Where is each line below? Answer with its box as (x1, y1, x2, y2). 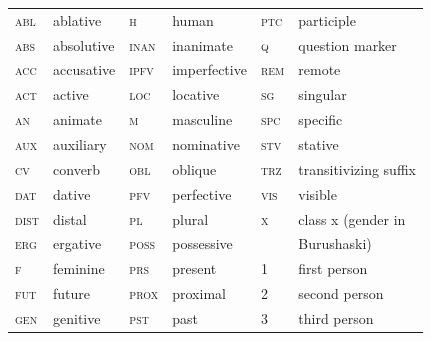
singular (298, 84, 347, 105)
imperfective (172, 59, 247, 80)
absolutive (53, 34, 115, 55)
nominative (172, 133, 240, 154)
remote (298, 59, 341, 80)
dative (53, 183, 91, 204)
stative (298, 133, 339, 154)
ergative (53, 233, 102, 254)
